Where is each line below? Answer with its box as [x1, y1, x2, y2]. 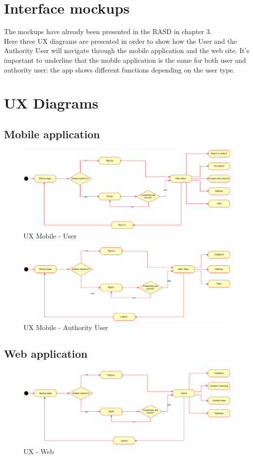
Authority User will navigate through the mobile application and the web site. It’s [4, 45, 250, 55]
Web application [4, 346, 88, 361]
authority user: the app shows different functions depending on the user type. [4, 64, 235, 74]
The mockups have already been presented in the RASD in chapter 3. [4, 26, 212, 37]
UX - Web [23, 446, 54, 456]
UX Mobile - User [23, 230, 77, 240]
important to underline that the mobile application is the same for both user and [4, 55, 246, 65]
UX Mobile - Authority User [23, 322, 108, 332]
